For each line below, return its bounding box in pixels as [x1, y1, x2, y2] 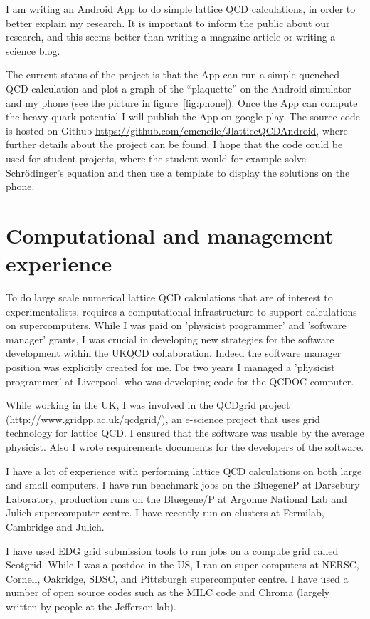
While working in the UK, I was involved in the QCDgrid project [6, 397, 290, 412]
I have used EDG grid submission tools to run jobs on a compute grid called [6, 543, 339, 558]
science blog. [6, 43, 60, 58]
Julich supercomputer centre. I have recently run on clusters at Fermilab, [6, 505, 324, 520]
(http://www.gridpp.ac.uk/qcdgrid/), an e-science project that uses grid [6, 411, 320, 426]
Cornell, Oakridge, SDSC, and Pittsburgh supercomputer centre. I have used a [6, 571, 349, 586]
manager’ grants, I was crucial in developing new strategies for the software [6, 331, 334, 346]
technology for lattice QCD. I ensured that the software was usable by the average [6, 425, 364, 440]
